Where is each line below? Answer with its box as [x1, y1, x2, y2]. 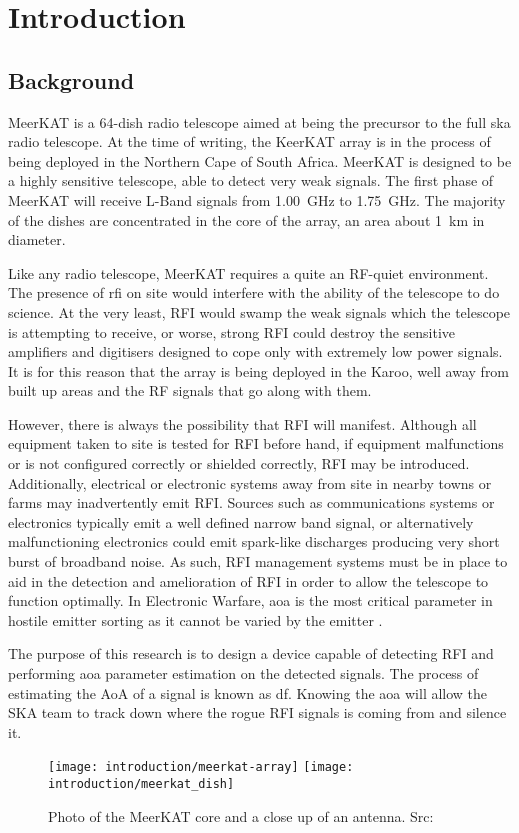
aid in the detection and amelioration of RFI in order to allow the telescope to [8, 570, 489, 591]
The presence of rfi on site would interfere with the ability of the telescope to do [8, 282, 500, 303]
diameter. [8, 229, 66, 250]
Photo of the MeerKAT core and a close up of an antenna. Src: [48, 805, 434, 826]
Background [8, 64, 135, 95]
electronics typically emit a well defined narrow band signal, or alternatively [8, 511, 474, 532]
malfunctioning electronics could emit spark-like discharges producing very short [8, 531, 500, 552]
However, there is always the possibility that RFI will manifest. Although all [8, 413, 477, 434]
